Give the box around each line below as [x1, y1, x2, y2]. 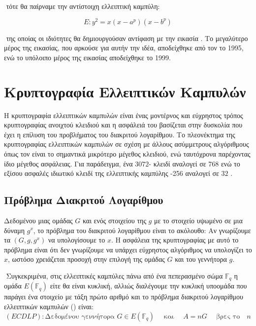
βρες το [216, 313, 240, 320]
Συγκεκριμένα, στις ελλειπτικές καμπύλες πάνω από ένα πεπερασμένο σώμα [6, 270, 223, 281]
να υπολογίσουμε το [48, 235, 105, 245]
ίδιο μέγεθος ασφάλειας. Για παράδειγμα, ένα [4, 158, 133, 168]
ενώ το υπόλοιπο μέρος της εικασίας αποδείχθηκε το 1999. [4, 52, 171, 62]
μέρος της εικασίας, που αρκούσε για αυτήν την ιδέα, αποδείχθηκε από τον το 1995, [4, 42, 244, 53]
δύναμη [4, 225, 25, 235]
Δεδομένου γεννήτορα [45, 313, 115, 320]
